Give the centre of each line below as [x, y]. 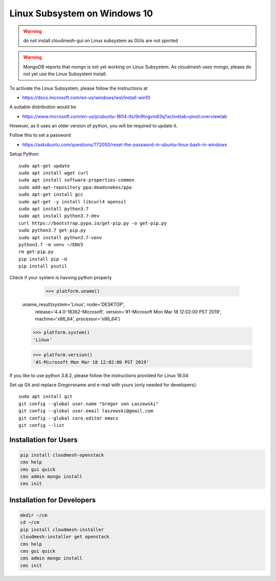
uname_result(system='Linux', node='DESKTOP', [74, 304]
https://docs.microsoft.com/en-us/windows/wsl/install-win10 [86, 97]
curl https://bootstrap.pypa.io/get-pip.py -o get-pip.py [93, 223]
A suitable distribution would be [43, 107]
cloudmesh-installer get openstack [65, 537]
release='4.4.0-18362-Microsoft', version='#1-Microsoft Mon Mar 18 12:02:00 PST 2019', [128, 312]
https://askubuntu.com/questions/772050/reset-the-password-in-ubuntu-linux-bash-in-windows [125, 144]
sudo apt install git [45, 397]
